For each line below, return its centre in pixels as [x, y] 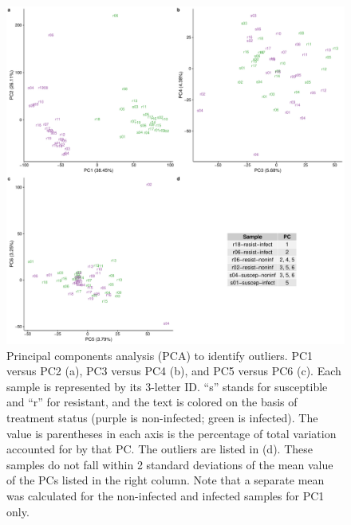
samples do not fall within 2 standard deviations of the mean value [170, 464]
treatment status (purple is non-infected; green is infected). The [162, 417]
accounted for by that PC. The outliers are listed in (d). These [160, 449]
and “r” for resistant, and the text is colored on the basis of [152, 402]
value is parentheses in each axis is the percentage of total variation [172, 433]
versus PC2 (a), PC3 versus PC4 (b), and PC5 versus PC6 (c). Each [174, 371]
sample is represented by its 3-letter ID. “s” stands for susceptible [167, 386]
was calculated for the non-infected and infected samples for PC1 [166, 495]
